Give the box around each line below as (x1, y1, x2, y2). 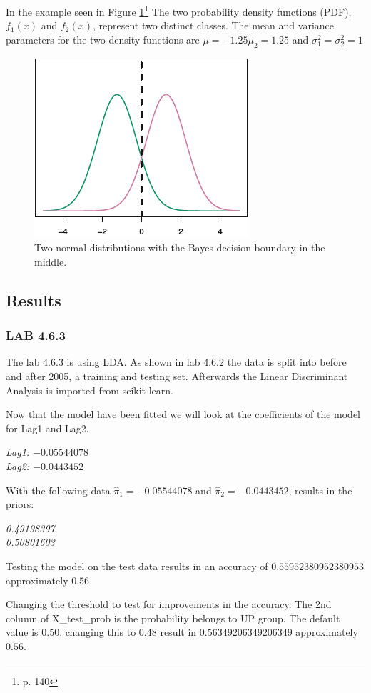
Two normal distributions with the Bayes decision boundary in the (34, 240, 325, 255)
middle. (34, 254, 67, 269)
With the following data (6, 482, 111, 497)
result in (160, 624, 197, 639)
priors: (6, 497, 34, 512)
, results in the (288, 482, 352, 497)
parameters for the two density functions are (6, 31, 200, 46)
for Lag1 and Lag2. (6, 420, 89, 435)
